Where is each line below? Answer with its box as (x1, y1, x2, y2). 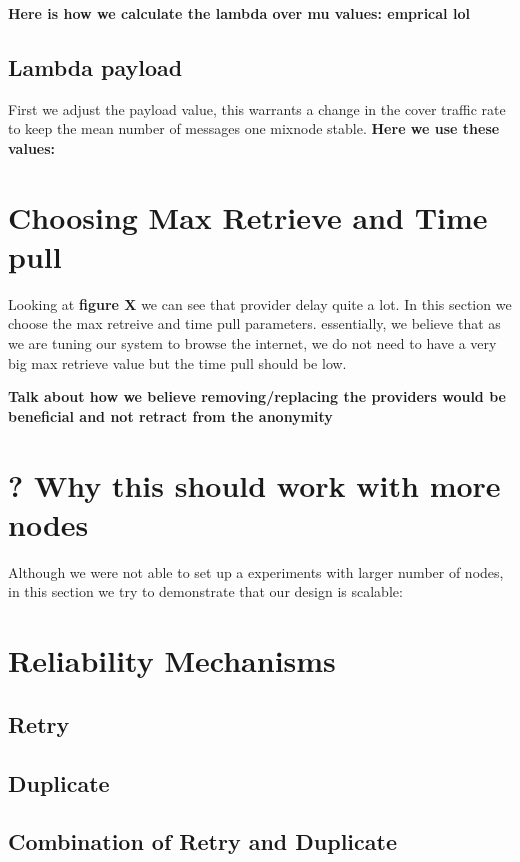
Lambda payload (8, 51, 183, 82)
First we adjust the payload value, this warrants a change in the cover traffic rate (8, 98, 506, 119)
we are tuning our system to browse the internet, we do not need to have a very (8, 333, 497, 354)
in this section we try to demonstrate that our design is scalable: (8, 581, 403, 602)
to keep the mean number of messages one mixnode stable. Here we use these (8, 118, 500, 139)
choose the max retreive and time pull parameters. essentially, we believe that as (8, 313, 501, 334)
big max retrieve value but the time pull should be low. (8, 352, 347, 373)
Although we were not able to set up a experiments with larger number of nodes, (8, 561, 504, 582)
